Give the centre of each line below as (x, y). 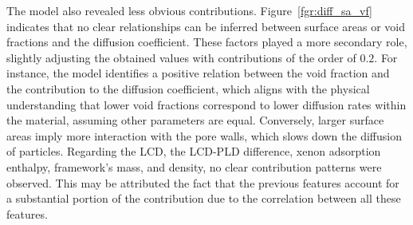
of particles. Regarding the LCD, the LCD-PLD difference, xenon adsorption (194, 151)
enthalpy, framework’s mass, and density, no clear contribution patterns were (194, 166)
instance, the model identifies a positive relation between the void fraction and (198, 73)
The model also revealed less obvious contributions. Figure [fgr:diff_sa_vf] (189, 10)
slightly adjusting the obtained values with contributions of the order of (181, 57)
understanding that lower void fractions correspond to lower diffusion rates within (206, 104)
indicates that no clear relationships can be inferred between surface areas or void (206, 26)
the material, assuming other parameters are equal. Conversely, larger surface (195, 120)
